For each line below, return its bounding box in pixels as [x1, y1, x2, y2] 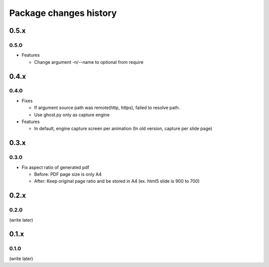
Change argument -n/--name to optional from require [34, 59, 144, 65]
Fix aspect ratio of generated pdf [21, 164, 90, 170]
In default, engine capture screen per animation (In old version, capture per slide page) [34, 126, 213, 132]
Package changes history [9, 7, 117, 18]
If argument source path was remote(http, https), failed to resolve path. [34, 105, 180, 111]
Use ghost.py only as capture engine [34, 112, 110, 118]
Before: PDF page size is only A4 [34, 171, 102, 177]
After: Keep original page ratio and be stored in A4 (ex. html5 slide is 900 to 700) [34, 178, 200, 184]
